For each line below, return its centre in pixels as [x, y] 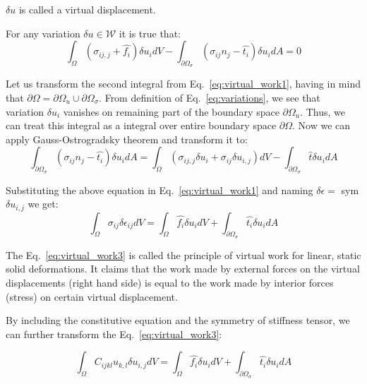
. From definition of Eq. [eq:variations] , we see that [210, 97]
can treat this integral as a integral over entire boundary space [141, 125]
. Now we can [321, 125]
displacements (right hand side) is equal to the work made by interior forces [170, 282]
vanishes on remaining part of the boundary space [171, 111]
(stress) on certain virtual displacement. [92, 296]
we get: [43, 204]
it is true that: [150, 33]
